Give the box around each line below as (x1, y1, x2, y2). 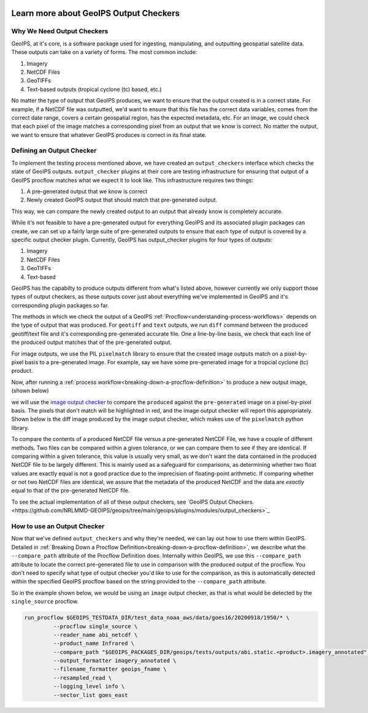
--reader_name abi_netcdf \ (53, 631, 138, 638)
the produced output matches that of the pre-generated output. (11, 338, 172, 346)
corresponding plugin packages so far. (11, 302, 110, 309)
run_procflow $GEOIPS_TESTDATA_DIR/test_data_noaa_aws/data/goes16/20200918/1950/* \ (24, 614, 289, 621)
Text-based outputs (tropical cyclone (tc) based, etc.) (26, 85, 162, 93)
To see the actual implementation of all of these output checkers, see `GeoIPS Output (11, 498, 227, 505)
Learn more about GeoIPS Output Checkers (11, 8, 180, 18)
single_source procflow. (11, 598, 79, 605)
